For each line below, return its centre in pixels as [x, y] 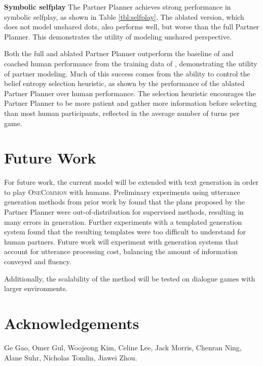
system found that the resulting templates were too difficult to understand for [125, 232]
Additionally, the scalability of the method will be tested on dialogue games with [130, 278]
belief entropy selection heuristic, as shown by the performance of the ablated [124, 83]
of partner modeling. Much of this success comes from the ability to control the [127, 73]
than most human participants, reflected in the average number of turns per [122, 113]
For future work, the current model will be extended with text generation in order [131, 182]
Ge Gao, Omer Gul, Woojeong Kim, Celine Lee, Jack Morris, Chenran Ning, [123, 347]
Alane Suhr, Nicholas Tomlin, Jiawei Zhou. [71, 357]
